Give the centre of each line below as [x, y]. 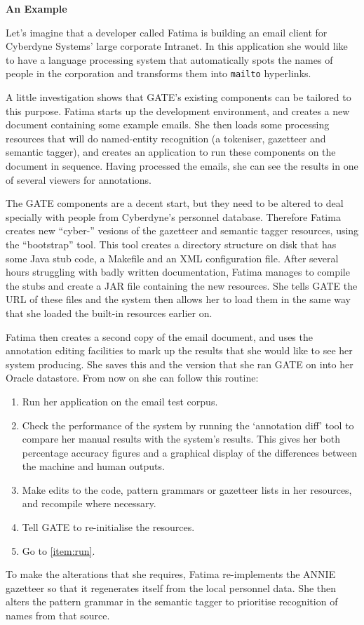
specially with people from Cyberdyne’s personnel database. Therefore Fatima [173, 216]
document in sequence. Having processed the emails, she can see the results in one [182, 166]
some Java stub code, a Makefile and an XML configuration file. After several [172, 258]
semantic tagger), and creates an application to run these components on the [171, 152]
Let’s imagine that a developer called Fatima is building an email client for [167, 32]
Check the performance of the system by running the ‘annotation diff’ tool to [188, 425]
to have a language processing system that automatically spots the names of [169, 59]
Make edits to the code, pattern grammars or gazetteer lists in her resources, [187, 489]
